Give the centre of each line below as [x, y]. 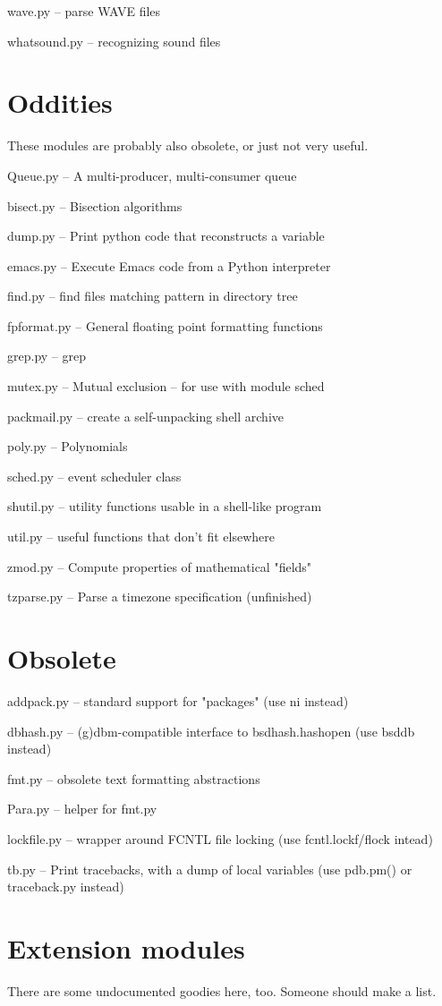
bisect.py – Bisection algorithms [95, 205]
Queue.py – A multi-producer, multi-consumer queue [152, 175]
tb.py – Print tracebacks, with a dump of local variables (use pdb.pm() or [210, 869]
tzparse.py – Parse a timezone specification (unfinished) [160, 597]
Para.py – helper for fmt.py [82, 809]
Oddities [60, 102]
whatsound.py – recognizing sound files [114, 41]
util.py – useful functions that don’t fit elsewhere [141, 537]
